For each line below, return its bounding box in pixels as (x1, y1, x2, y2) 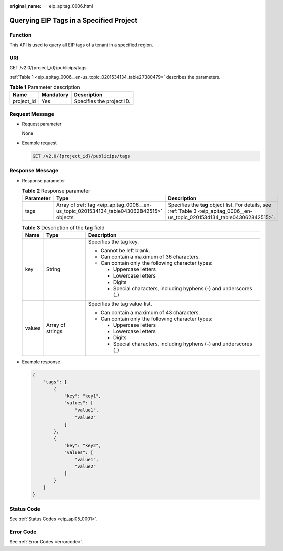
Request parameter (22, 121, 62, 127)
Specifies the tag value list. (88, 300, 153, 307)
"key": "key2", (64, 442, 101, 448)
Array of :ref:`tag (56, 201, 96, 208)
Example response (22, 359, 60, 365)
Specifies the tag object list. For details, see (168, 201, 271, 208)
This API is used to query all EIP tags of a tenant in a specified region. (9, 42, 153, 48)
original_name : (9, 3, 42, 9)
